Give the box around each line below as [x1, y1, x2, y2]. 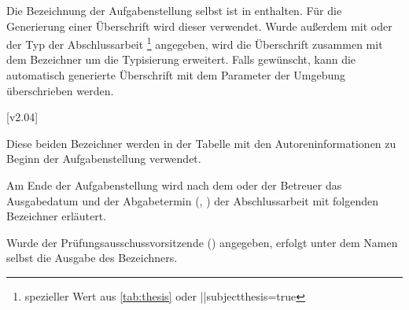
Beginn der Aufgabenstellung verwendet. [6, 150, 201, 167]
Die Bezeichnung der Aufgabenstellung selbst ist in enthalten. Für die [6, 2, 342, 18]
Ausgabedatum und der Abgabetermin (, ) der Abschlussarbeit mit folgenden [6, 192, 379, 209]
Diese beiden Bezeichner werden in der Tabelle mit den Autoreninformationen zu [6, 135, 396, 151]
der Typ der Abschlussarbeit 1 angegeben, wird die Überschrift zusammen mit [6, 34, 383, 52]
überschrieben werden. [6, 82, 114, 98]
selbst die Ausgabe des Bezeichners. [6, 249, 178, 266]
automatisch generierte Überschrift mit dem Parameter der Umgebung [6, 67, 346, 83]
